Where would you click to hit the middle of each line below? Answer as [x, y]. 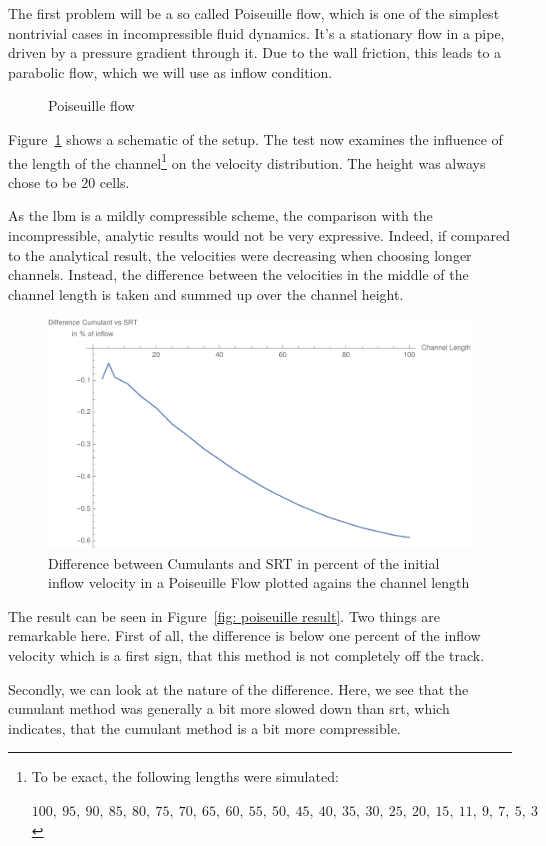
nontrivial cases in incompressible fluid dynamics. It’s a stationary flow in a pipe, [256, 32]
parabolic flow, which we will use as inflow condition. [170, 71]
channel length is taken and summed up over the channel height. [206, 293]
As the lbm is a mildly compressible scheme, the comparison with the [220, 215]
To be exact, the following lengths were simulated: [185, 776]
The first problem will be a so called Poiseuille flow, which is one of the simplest [254, 13]
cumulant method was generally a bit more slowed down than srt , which [229, 708]
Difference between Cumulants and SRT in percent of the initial [244, 562]
